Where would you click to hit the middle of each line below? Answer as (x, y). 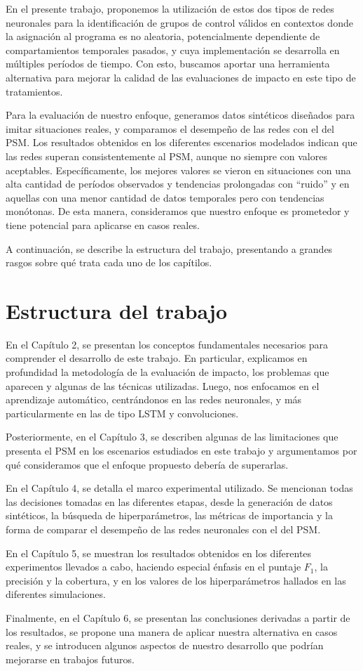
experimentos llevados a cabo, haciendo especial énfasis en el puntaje (153, 567)
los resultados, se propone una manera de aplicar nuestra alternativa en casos (172, 631)
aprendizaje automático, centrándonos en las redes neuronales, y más (154, 399)
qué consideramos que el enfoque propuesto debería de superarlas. (147, 464)
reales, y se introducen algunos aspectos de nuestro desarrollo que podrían (165, 645)
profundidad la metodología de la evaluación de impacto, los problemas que (167, 372)
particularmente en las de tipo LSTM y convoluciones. (122, 413)
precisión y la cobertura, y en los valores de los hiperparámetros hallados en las (176, 580)
